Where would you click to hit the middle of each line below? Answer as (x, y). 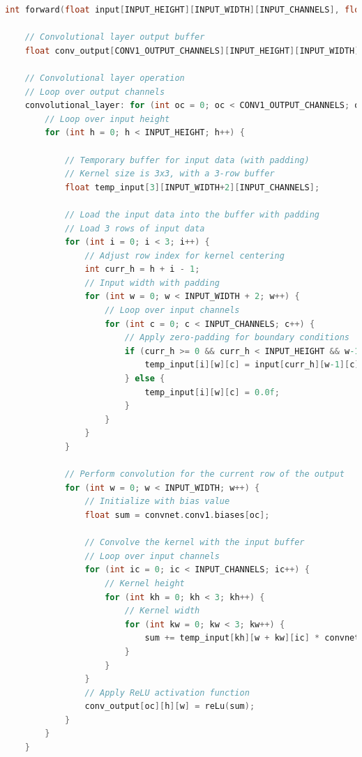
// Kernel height (145, 583)
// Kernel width (162, 611)
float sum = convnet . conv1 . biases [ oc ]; (177, 515)
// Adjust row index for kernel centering (184, 255)
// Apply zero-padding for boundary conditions (237, 338)
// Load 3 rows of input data (135, 228)
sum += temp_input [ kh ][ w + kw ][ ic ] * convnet (252, 638)
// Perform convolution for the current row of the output (204, 474)
